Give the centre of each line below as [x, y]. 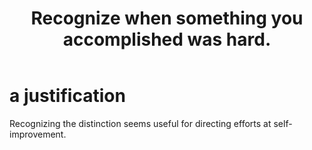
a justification [67, 96]
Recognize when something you [167, 18]
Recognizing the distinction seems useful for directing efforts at [140, 123]
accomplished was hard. [167, 39]
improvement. [38, 134]
